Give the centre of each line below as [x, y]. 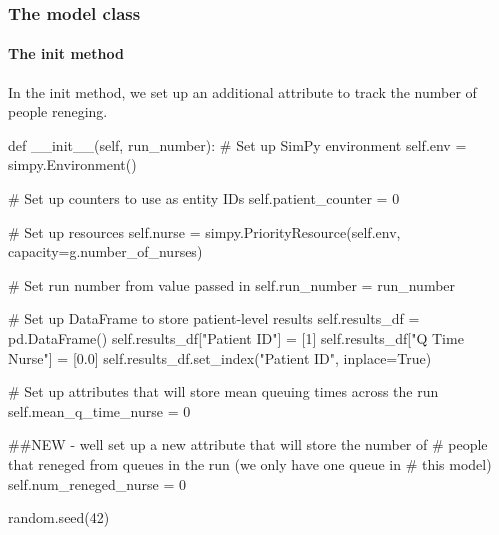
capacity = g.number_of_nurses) [105, 251]
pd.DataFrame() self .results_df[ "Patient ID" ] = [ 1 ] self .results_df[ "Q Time [236, 337]
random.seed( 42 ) [59, 517]
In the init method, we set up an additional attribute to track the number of [242, 91]
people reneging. [58, 111]
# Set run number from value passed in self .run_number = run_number [232, 284]
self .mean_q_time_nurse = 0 [99, 410]
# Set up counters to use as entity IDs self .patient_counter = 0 [204, 198]
